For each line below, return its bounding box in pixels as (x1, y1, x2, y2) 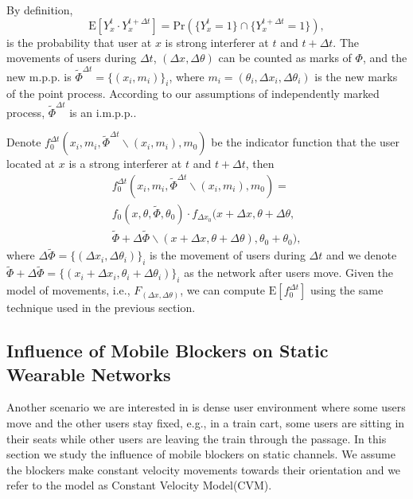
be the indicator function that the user (211, 134, 399, 150)
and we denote (325, 247, 397, 263)
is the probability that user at (6, 33, 152, 50)
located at (6, 155, 56, 172)
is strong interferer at (165, 33, 269, 50)
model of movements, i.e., (6, 282, 131, 298)
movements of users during (6, 49, 137, 66)
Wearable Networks (6, 361, 171, 386)
